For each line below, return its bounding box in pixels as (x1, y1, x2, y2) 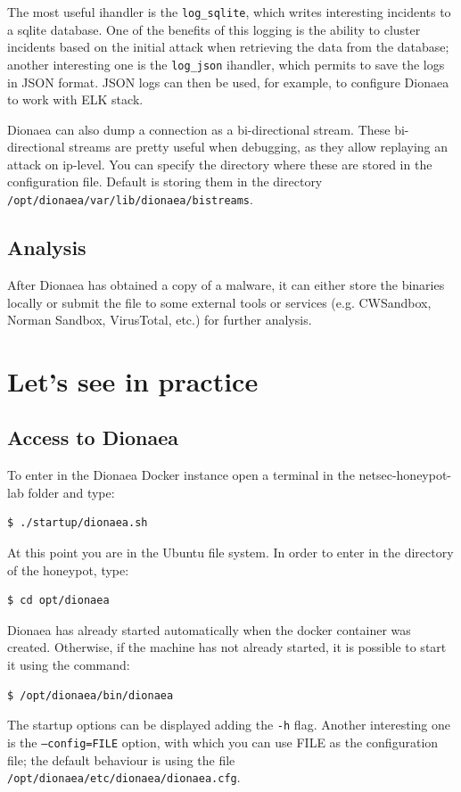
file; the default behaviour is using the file (7, 750, 235, 769)
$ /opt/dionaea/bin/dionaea (7, 689, 174, 702)
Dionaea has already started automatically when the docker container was (7, 620, 411, 639)
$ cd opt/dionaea (7, 594, 110, 607)
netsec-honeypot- (358, 466, 452, 484)
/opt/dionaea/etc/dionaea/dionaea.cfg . (7, 768, 241, 787)
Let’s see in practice (7, 362, 259, 399)
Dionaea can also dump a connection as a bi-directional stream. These (7, 120, 391, 138)
